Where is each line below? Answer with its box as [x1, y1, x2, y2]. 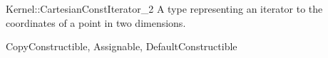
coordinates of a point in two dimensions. [6, 15, 186, 30]
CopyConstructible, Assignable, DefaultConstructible [6, 39, 237, 54]
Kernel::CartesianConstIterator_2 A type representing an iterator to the [6, 1, 323, 16]
